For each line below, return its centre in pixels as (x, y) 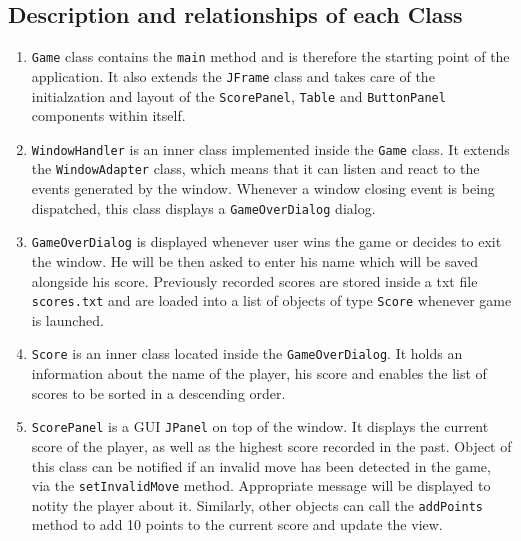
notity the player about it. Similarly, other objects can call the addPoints (257, 504)
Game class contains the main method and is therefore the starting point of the (270, 56)
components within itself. (108, 115)
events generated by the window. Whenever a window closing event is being (263, 188)
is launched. (67, 319)
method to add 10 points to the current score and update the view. (237, 524)
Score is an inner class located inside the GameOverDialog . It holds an (247, 353)
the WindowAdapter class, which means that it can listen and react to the (255, 168)
